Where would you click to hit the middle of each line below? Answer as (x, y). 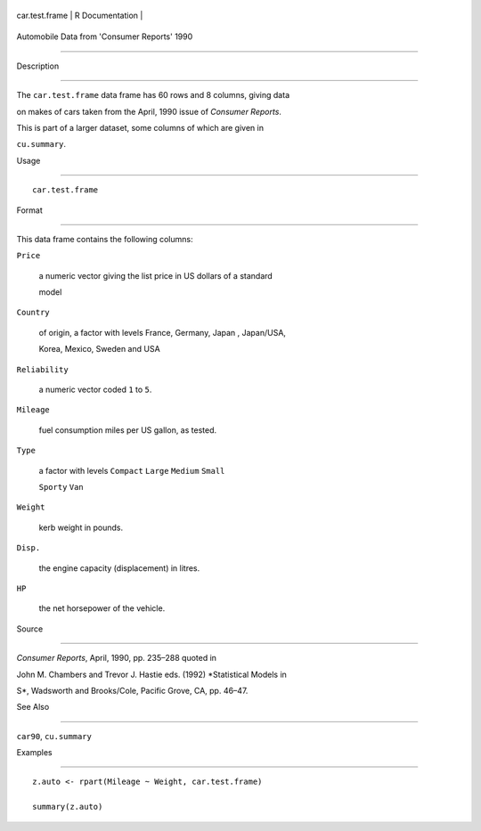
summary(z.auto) (68, 807)
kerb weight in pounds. (81, 527)
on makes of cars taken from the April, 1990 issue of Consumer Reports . (149, 111)
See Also (33, 707)
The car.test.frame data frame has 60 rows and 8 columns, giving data (153, 95)
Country (33, 313)
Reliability (42, 369)
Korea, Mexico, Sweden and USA (99, 349)
